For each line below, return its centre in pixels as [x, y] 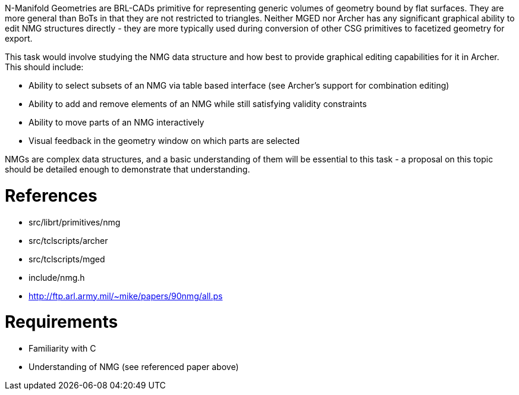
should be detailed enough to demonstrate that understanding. [128, 169]
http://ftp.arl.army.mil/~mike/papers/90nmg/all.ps [126, 296]
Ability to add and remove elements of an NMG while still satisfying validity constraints [198, 104]
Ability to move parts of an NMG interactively [117, 122]
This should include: [44, 67]
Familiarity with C [62, 348]
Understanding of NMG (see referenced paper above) [134, 367]
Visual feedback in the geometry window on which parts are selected [164, 141]
